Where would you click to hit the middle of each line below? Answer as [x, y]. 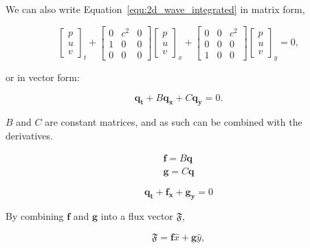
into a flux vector [137, 216]
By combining [35, 216]
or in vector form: [43, 77]
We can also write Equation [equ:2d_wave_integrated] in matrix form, [155, 9]
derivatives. [29, 135]
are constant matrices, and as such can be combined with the [174, 122]
